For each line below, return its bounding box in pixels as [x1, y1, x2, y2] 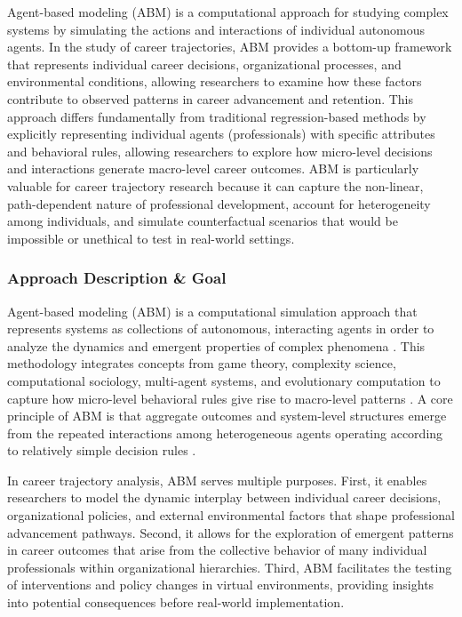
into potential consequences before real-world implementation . [7, 593, 345, 612]
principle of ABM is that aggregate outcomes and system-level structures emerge [7, 406, 447, 425]
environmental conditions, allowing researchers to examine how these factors [7, 72, 422, 91]
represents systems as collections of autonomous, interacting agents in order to [7, 319, 434, 338]
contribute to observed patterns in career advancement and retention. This [7, 89, 414, 108]
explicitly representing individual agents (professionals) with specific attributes [7, 124, 435, 143]
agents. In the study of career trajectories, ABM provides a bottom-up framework [7, 37, 452, 56]
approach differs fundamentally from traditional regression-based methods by [7, 107, 426, 125]
